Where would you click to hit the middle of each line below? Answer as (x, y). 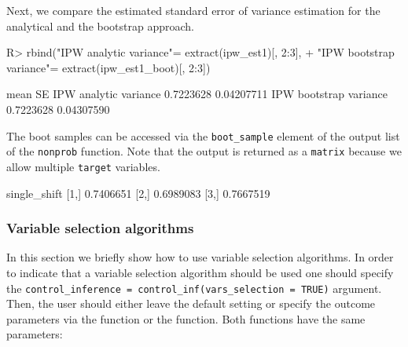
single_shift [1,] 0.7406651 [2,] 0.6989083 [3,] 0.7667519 (138, 193)
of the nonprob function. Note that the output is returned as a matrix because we (204, 151)
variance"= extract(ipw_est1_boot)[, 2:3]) (108, 67)
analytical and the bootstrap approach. (100, 26)
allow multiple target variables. (83, 166)
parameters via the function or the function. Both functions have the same (186, 318)
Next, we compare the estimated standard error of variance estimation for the (193, 10)
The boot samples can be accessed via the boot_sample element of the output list (203, 135)
